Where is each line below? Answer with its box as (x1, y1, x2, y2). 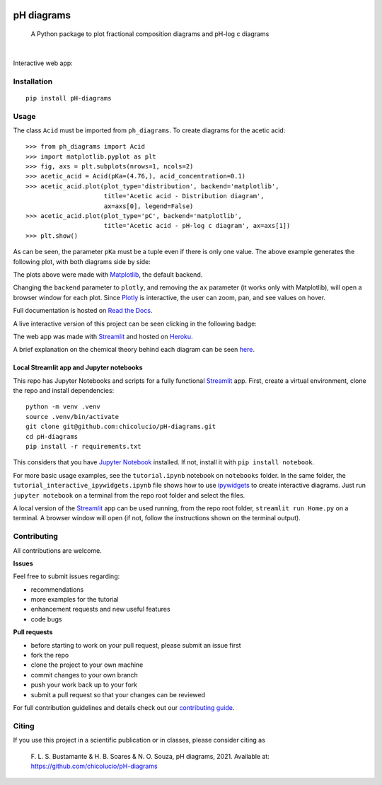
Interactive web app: (13, 59, 74, 67)
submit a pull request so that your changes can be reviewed (30, 690, 205, 699)
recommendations (30, 585, 84, 594)
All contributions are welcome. (13, 546, 102, 555)
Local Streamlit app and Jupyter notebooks (13, 363, 143, 372)
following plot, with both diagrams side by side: (13, 257, 151, 265)
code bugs (30, 614, 62, 623)
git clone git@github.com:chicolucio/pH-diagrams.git (25, 423, 216, 431)
